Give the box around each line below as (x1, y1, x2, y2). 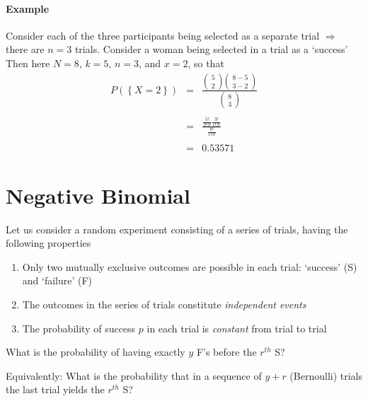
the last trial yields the (6, 382, 105, 397)
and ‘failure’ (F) (22, 273, 93, 288)
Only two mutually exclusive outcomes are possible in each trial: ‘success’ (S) (22, 259, 357, 274)
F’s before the (196, 344, 257, 359)
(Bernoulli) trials (289, 368, 363, 383)
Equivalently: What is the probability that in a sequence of (6, 368, 262, 383)
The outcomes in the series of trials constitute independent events (22, 296, 306, 311)
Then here (6, 55, 50, 70)
